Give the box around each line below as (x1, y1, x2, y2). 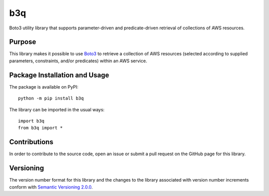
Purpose (9, 38, 36, 46)
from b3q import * (18, 125, 63, 131)
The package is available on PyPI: (9, 84, 79, 90)
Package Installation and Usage (9, 71, 110, 79)
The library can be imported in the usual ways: (9, 106, 105, 112)
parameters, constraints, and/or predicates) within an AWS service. (9, 58, 147, 64)
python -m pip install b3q (18, 96, 84, 101)
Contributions (9, 138, 53, 146)
